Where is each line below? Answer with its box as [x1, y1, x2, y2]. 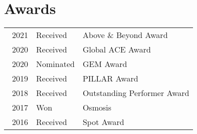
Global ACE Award [82, 43, 151, 55]
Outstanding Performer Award [82, 87, 189, 99]
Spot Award [82, 116, 124, 128]
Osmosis [82, 101, 112, 113]
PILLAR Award [82, 72, 138, 84]
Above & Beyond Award [82, 29, 168, 41]
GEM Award [82, 58, 127, 70]
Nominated [36, 58, 75, 70]
